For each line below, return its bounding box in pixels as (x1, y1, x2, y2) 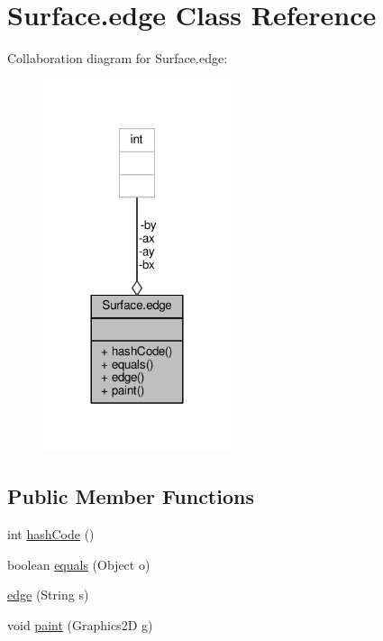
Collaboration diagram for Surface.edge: (7, 49, 228, 68)
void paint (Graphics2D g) (7, 615, 153, 634)
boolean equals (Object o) (7, 554, 150, 573)
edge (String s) (7, 585, 89, 604)
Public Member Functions (7, 482, 254, 510)
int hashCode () (7, 524, 95, 543)
